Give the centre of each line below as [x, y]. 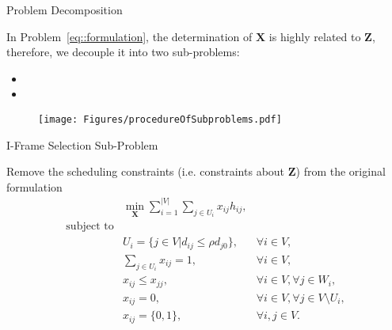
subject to [90, 227]
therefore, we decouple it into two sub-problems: [123, 52]
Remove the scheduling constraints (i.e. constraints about [146, 171]
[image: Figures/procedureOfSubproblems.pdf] [160, 119]
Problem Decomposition [65, 9]
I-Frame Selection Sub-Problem [82, 144]
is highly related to [315, 36]
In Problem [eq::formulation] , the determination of [129, 36]
